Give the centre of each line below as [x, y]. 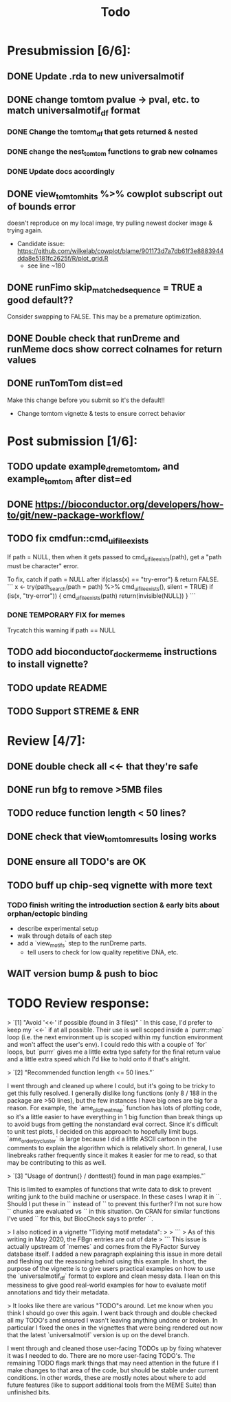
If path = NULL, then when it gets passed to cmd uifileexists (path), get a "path [114, 558]
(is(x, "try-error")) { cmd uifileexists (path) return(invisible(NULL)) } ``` [101, 596]
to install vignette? [48, 664]
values [22, 360]
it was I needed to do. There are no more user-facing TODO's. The [101, 1355]
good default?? [40, 300]
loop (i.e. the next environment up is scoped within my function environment [115, 1037]
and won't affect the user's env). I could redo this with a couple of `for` [107, 1045]
